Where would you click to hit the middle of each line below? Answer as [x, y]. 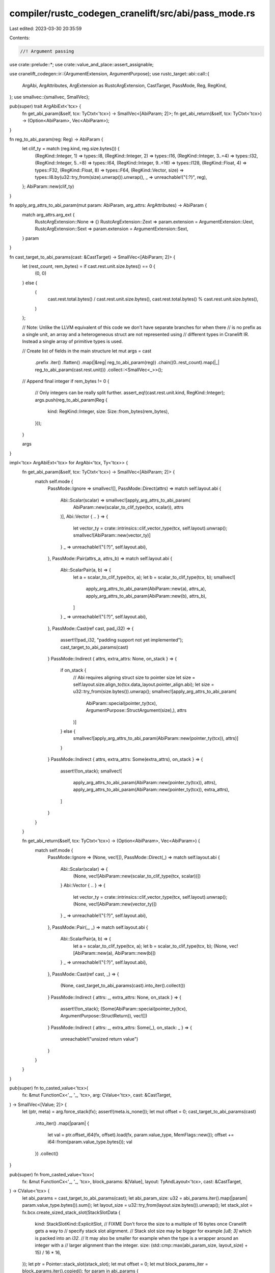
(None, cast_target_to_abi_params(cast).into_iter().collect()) [123, 986]
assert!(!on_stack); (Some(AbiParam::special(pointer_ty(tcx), [124, 1009]
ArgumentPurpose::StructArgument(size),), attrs [136, 710]
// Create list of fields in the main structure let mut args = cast [87, 351]
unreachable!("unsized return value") [99, 1039]
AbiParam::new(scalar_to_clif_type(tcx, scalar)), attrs [128, 507]
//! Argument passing [47, 51]
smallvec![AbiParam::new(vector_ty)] [112, 535]
